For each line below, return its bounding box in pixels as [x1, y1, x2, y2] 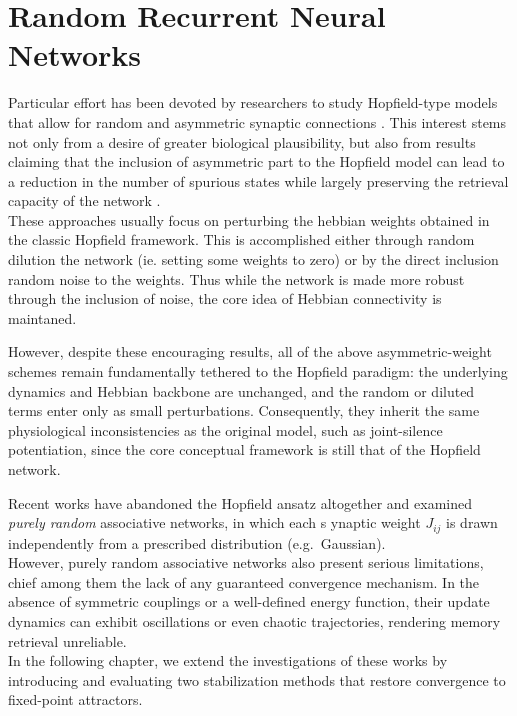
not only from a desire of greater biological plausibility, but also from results [8, 131, 476, 152]
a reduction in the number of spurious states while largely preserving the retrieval [8, 170, 509, 191]
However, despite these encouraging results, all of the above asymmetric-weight [8, 341, 492, 362]
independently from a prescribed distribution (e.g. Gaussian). [8, 532, 386, 553]
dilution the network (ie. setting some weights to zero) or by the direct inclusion [8, 249, 499, 270]
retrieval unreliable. [8, 630, 127, 651]
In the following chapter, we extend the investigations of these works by [8, 650, 448, 671]
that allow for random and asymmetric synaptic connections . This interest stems [8, 111, 507, 132]
